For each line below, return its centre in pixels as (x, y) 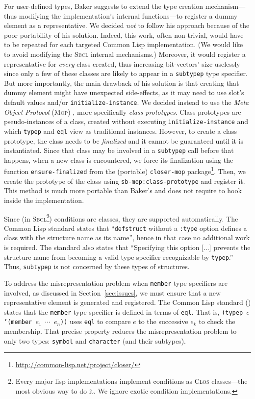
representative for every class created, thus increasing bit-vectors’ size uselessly (122, 63)
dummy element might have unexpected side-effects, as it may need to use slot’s (124, 92)
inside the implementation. (44, 200)
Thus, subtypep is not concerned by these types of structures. (97, 266)
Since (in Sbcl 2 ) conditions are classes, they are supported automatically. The (121, 218)
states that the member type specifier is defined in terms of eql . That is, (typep (124, 312)
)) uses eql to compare (96, 321)
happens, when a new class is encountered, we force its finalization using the (119, 160)
